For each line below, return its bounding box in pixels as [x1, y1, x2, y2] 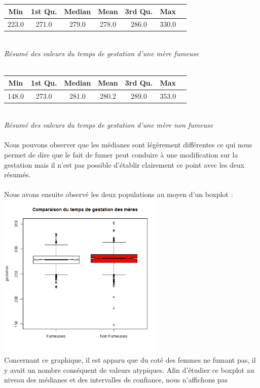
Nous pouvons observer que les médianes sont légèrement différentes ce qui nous [4, 139, 252, 150]
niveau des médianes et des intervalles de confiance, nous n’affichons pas [4, 374, 228, 385]
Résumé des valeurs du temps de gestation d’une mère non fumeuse [4, 120, 213, 130]
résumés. [4, 169, 31, 180]
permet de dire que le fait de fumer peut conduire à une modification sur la [4, 149, 238, 160]
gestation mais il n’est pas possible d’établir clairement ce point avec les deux [4, 159, 245, 170]
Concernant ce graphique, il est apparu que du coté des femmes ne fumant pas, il [4, 354, 256, 365]
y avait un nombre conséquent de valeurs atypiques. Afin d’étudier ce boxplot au [4, 364, 254, 375]
